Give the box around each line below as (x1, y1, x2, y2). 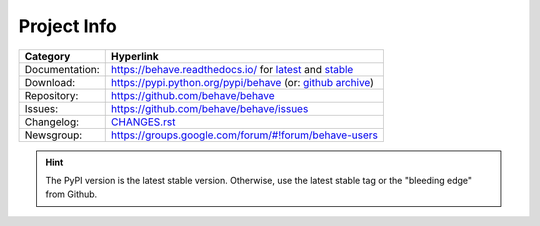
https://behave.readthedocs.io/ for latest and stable (110, 62, 354, 76)
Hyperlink (110, 49, 159, 63)
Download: (24, 75, 76, 89)
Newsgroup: (24, 128, 83, 142)
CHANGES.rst (110, 115, 176, 129)
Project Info (18, 15, 117, 37)
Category (24, 49, 71, 63)
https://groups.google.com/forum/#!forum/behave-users (110, 128, 379, 142)
